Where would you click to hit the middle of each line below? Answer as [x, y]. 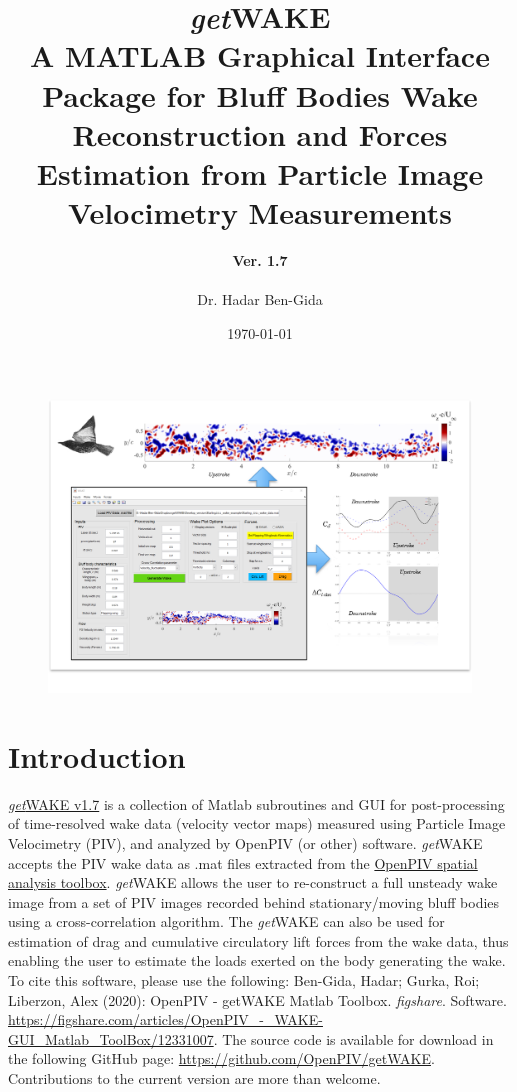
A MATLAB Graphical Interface [260, 55]
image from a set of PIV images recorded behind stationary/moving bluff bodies [254, 901]
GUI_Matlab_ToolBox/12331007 [111, 1038]
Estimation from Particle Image [260, 172]
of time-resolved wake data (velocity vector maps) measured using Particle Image [257, 823]
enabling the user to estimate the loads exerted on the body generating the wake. [257, 960]
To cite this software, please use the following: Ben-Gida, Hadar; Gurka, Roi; [244, 980]
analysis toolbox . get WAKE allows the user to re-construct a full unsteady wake [253, 882]
